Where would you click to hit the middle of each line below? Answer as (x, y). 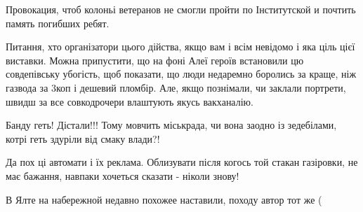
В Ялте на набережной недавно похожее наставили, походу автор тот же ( (164, 199)
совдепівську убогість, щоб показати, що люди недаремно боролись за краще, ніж (181, 74)
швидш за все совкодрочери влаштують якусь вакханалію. (130, 101)
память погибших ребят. (58, 23)
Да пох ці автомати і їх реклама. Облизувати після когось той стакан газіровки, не (182, 162)
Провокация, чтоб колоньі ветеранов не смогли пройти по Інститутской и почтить (181, 9)
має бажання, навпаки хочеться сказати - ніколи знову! (123, 175)
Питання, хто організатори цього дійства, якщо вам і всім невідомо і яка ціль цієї (180, 47)
